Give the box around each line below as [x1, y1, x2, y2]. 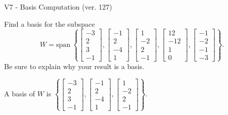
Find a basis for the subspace [4, 18, 95, 29]
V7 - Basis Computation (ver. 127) [4, 2, 112, 12]
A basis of [4, 88, 35, 99]
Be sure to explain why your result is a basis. [4, 61, 145, 71]
